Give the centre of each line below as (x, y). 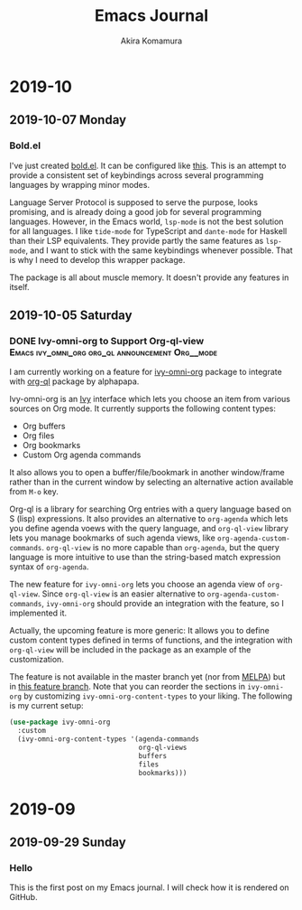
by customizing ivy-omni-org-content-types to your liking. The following (158, 696)
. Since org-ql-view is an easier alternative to (121, 594)
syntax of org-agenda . (49, 567)
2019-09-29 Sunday (68, 843)
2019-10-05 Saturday (71, 316)
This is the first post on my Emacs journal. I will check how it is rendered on (150, 887)
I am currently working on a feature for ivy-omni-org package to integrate (146, 372)
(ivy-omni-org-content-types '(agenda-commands (109, 739)
